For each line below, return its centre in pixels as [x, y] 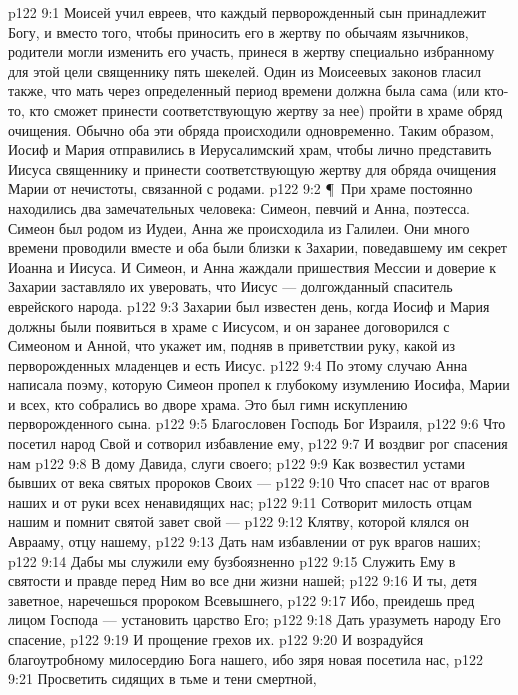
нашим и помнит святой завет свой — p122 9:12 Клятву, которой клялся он [239, 521]
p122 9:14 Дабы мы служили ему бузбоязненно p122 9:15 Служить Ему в [232, 560]
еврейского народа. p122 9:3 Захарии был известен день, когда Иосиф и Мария [249, 305]
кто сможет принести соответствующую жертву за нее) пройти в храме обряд [266, 109]
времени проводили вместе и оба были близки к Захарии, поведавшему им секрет [257, 247]
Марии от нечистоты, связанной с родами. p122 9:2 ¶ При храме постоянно [240, 188]
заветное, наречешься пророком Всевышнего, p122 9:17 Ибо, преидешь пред [241, 599]
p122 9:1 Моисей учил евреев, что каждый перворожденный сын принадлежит [247, 12]
